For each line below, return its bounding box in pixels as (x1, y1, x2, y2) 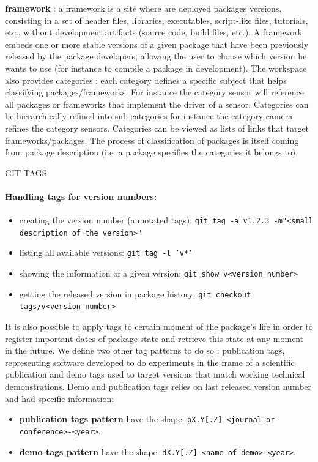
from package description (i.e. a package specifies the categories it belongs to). (5, 146, 298, 158)
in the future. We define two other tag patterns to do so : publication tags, (5, 344, 285, 357)
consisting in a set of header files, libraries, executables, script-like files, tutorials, (5, 13, 308, 26)
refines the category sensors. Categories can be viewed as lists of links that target (5, 121, 309, 134)
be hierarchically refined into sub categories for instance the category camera (5, 110, 293, 122)
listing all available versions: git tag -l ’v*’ (19, 246, 193, 259)
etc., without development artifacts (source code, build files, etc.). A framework (5, 26, 303, 39)
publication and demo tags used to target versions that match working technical (5, 368, 305, 381)
